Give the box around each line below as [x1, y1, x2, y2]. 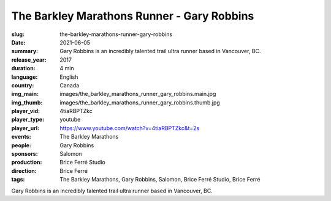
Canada [59, 81, 80, 89]
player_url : [11, 124, 40, 131]
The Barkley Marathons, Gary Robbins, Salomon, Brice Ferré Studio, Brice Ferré [59, 176, 261, 183]
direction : [11, 167, 37, 174]
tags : [11, 176, 25, 183]
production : [11, 159, 42, 166]
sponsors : [11, 150, 38, 158]
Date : [11, 38, 26, 46]
